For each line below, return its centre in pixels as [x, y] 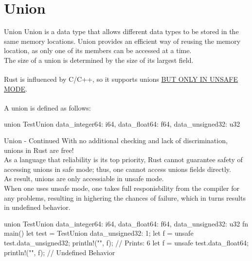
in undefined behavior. [37, 207]
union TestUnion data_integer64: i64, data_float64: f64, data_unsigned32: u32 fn [126, 223]
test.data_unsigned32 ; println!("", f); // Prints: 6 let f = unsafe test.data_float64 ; [126, 242]
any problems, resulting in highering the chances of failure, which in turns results [125, 197]
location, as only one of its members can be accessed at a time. [98, 50]
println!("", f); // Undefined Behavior [60, 252]
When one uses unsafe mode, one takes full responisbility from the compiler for [122, 188]
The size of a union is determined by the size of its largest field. [99, 60]
